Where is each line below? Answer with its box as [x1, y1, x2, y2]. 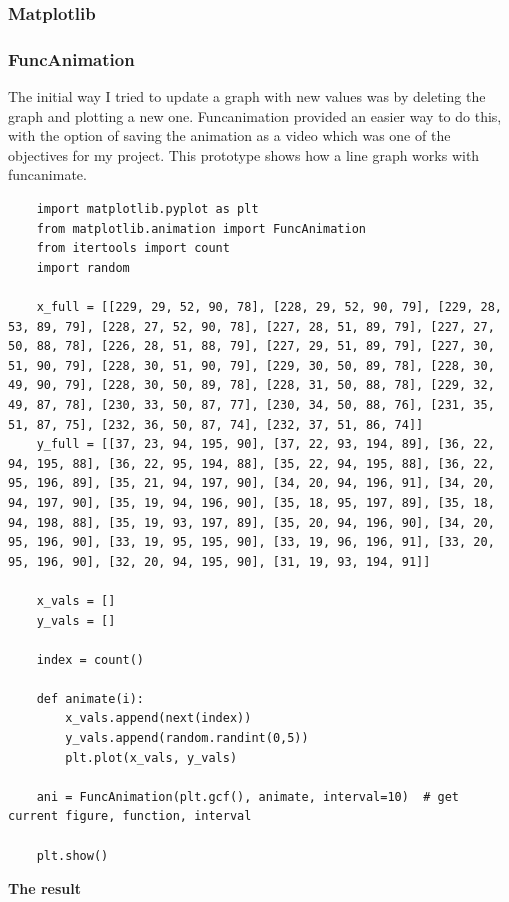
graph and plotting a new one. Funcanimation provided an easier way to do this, [8, 105, 502, 126]
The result [8, 878, 81, 899]
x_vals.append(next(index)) [65, 711, 252, 726]
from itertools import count [36, 241, 230, 256]
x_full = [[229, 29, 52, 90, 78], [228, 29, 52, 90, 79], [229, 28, [36, 300, 502, 314]
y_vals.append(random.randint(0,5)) [65, 731, 309, 746]
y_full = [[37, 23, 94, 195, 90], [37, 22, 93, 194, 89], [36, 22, [36, 437, 495, 452]
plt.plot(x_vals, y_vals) [65, 750, 238, 765]
